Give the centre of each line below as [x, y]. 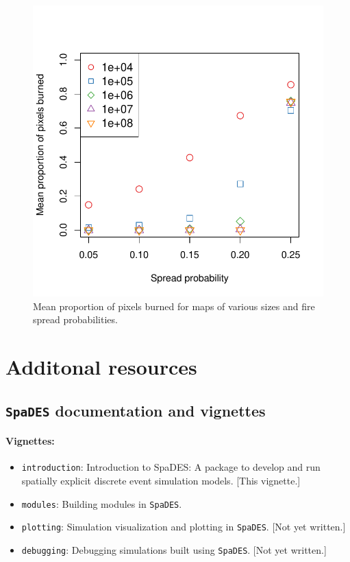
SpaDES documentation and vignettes [136, 410]
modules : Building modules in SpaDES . [102, 503]
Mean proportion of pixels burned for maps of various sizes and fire [174, 306]
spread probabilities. [75, 319]
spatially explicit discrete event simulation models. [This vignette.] [161, 480]
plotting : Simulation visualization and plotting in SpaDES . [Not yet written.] [184, 527]
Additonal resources [101, 366]
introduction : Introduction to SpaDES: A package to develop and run [171, 467]
